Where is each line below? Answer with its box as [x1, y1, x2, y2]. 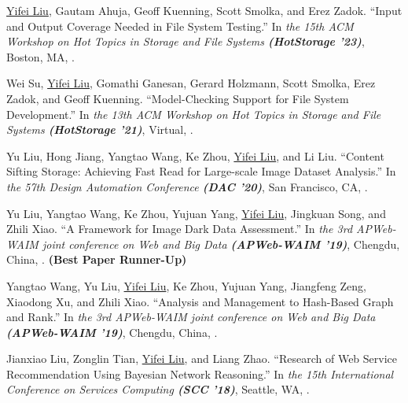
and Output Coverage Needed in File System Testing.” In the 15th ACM [6, 17, 354, 34]
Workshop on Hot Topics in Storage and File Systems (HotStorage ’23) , [6, 33, 365, 50]
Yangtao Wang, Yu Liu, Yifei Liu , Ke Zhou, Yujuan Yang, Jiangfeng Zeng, [6, 277, 367, 294]
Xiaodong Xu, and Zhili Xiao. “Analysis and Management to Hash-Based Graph [6, 293, 394, 309]
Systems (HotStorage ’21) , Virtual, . [6, 121, 193, 138]
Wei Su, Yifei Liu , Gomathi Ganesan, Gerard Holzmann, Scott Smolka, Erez [6, 75, 376, 91]
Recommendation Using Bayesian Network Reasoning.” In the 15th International [6, 365, 394, 382]
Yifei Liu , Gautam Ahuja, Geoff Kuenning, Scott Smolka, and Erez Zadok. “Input [6, 2, 402, 18]
